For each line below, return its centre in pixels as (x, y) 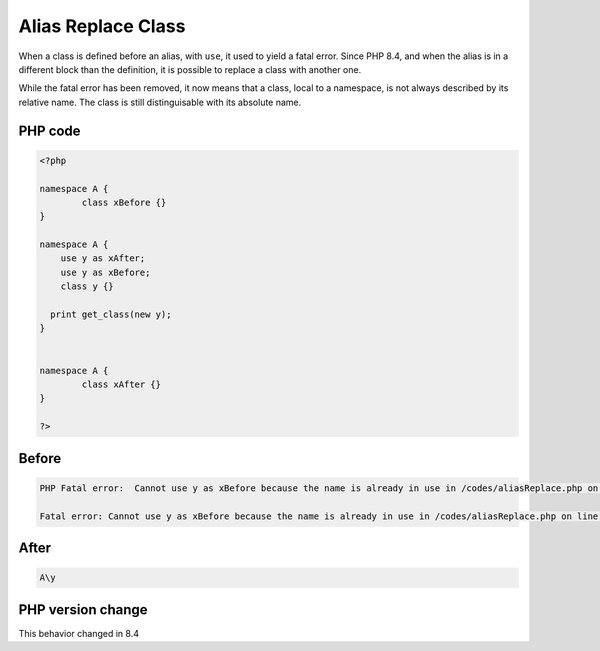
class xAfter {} (121, 384)
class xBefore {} (124, 202)
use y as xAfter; (103, 258)
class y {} (87, 286)
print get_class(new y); (111, 314)
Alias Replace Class (102, 26)
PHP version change (83, 609)
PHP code (49, 130)
